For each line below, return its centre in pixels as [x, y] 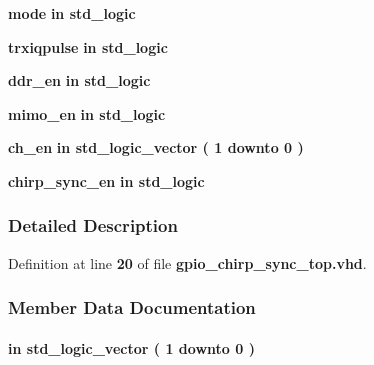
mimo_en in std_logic [87, 113]
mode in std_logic [72, 13]
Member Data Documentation [132, 307]
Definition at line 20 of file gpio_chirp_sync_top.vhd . [187, 262]
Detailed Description [93, 225]
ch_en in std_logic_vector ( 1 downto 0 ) [156, 147]
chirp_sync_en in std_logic [106, 180]
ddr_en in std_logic [79, 80]
